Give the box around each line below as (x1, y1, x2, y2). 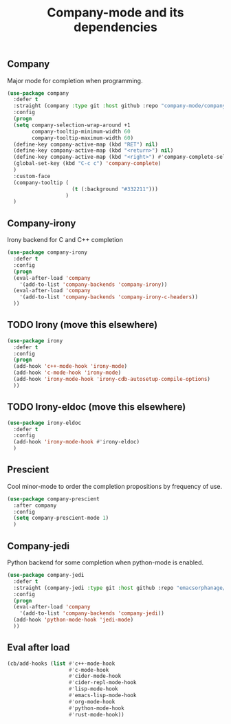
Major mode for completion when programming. (7, 76, 143, 85)
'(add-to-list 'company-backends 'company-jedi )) (19, 610, 165, 617)
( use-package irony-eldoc (7, 419, 81, 426)
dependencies (73, 19, 158, 35)
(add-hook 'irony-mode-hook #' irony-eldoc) (13, 439, 140, 446)
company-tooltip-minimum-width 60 (32, 128, 131, 135)
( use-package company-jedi (7, 572, 85, 579)
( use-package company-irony (7, 249, 88, 256)
